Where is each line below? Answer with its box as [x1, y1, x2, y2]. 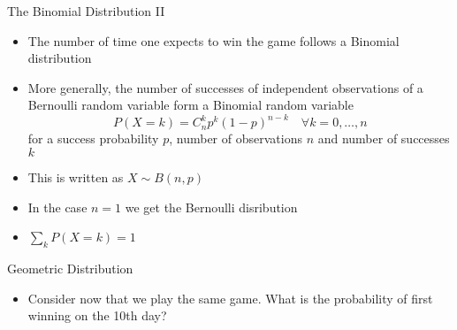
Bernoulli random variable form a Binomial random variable [27, 96, 354, 114]
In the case [27, 197, 88, 216]
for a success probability [27, 129, 159, 148]
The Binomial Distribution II [7, 2, 165, 19]
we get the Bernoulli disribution [125, 197, 298, 216]
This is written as [27, 168, 124, 187]
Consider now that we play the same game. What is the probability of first [27, 288, 433, 307]
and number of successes [317, 129, 450, 148]
